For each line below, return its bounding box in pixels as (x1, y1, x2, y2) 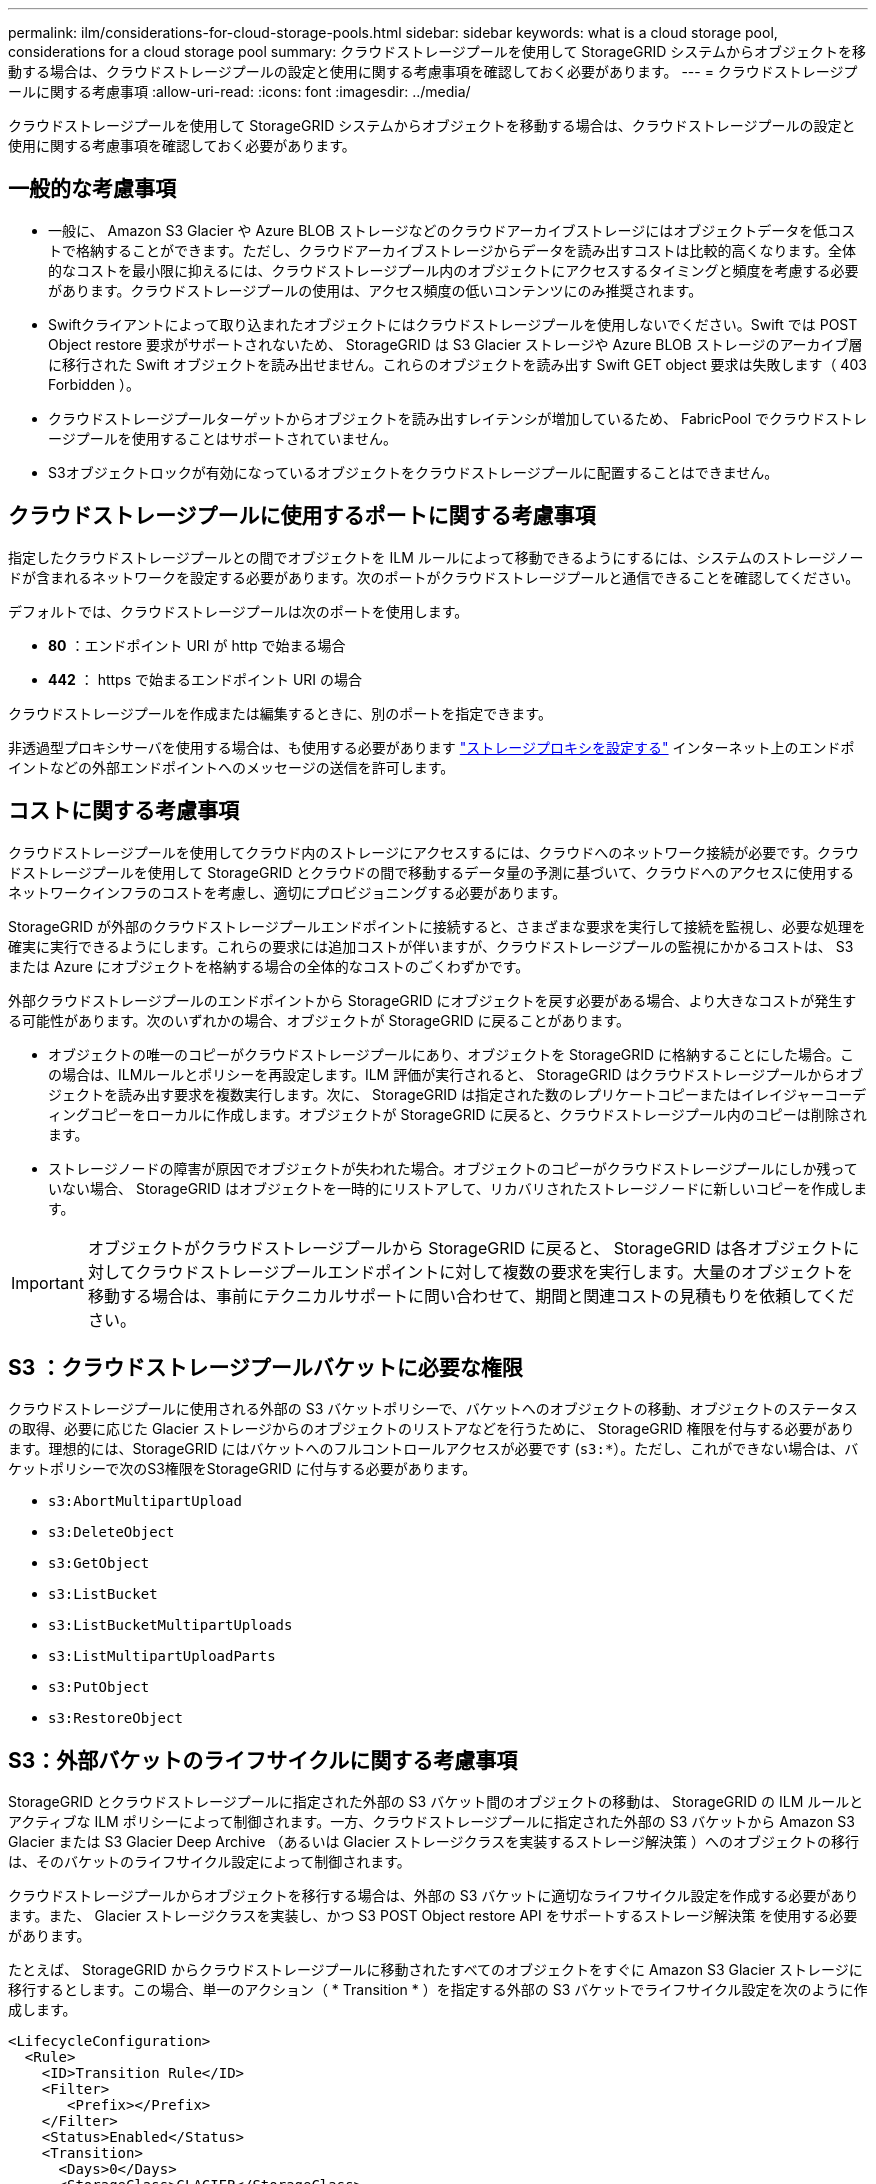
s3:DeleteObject (48, 1524, 175, 1541)
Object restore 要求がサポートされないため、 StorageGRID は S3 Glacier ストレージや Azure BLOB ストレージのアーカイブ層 (48, 335, 863, 353)
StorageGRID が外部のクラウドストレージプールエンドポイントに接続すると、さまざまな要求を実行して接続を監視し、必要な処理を (8, 917, 866, 935)
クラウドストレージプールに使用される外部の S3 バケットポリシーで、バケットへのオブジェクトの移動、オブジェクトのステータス (8, 1400, 858, 1418)
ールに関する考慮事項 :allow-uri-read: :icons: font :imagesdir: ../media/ (8, 83, 471, 100)
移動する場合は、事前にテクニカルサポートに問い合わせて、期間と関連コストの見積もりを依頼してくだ (87, 1285, 855, 1306)
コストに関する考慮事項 (8, 798, 239, 824)
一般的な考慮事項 (8, 176, 176, 202)
